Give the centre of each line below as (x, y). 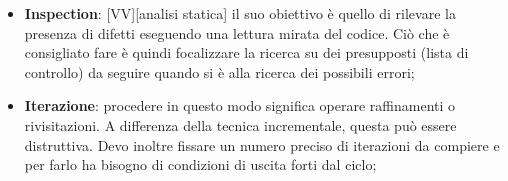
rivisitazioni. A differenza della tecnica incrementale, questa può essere (240, 124)
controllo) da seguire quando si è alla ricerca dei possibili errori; (219, 71)
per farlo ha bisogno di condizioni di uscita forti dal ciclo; (200, 164)
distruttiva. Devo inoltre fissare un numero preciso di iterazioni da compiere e (262, 144)
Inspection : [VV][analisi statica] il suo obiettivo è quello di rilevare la (240, 13)
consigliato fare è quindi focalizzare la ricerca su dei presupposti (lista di (246, 52)
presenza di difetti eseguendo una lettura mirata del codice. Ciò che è (237, 32)
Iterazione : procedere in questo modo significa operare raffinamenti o (240, 105)
